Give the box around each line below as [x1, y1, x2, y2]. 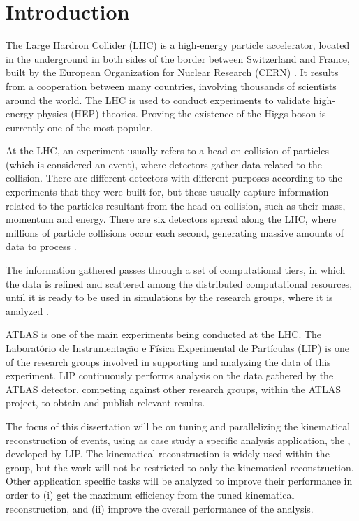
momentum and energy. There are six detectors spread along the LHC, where [6, 212, 337, 226]
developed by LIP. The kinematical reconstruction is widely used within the [6, 446, 330, 461]
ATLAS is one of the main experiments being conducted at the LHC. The [6, 327, 322, 342]
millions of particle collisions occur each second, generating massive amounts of [6, 225, 344, 240]
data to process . [6, 239, 77, 254]
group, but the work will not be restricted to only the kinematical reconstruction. [6, 460, 354, 474]
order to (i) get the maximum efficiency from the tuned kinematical [6, 487, 295, 501]
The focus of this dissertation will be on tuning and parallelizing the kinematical [6, 418, 351, 433]
